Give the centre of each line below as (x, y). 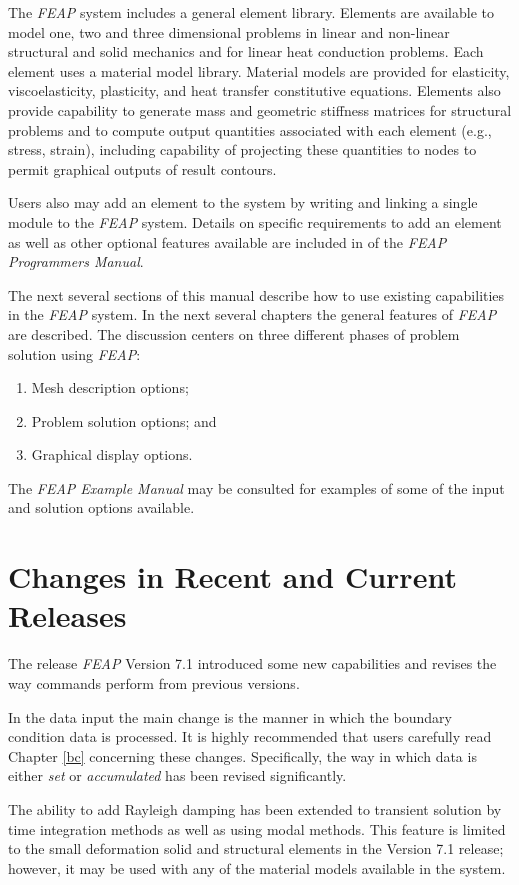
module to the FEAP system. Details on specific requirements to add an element (255, 221)
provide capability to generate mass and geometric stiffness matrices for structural (260, 109)
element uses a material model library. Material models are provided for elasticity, (259, 70)
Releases (67, 615)
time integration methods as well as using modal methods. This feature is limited (257, 828)
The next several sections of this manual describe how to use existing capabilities (256, 294)
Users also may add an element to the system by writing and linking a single (243, 202)
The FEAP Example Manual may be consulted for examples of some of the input (256, 487)
